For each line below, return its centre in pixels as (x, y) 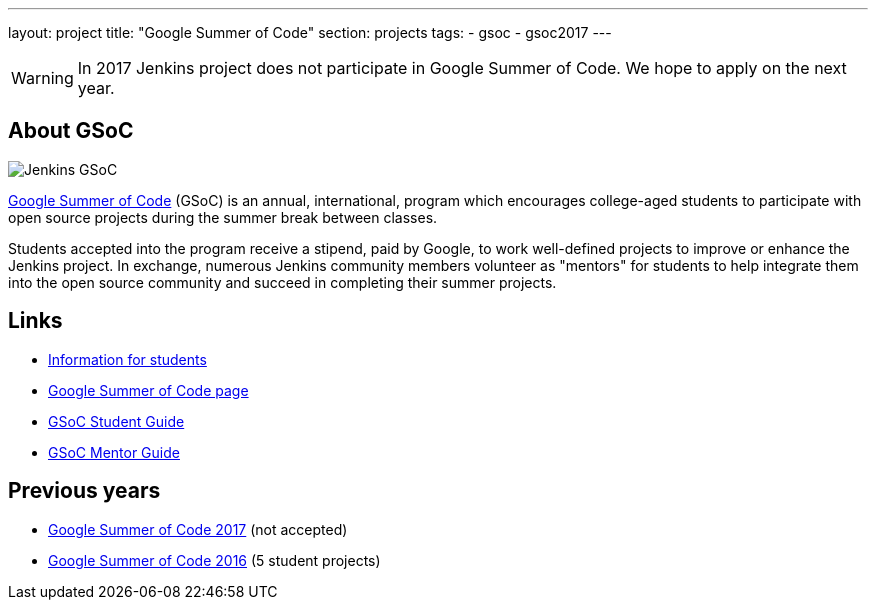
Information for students (127, 359)
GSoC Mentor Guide (114, 452)
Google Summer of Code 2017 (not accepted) (198, 529)
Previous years (84, 491)
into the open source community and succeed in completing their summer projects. (282, 282)
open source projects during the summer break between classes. (223, 217)
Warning (42, 78)
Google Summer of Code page (148, 390)
